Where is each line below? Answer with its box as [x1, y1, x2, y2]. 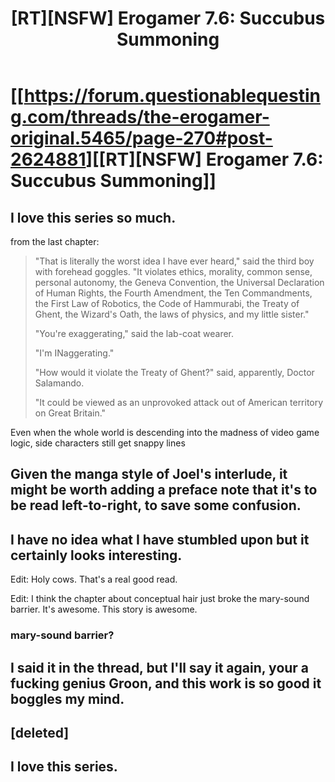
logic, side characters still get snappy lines [10, 437, 186, 449]
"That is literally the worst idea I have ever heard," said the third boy [34, 255, 315, 267]
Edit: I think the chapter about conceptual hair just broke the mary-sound [10, 593, 310, 605]
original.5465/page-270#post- [10, 127, 273, 150]
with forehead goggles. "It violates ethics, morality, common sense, [34, 266, 313, 277]
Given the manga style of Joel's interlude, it [10, 466, 288, 483]
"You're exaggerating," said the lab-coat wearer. [34, 328, 235, 339]
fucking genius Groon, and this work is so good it [10, 675, 322, 692]
